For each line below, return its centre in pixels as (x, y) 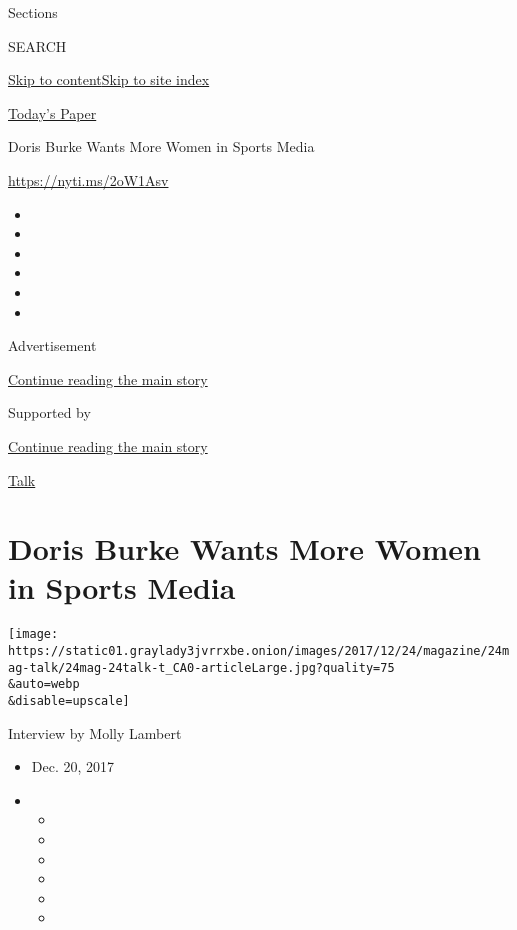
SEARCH (37, 45)
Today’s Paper (52, 112)
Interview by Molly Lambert (95, 732)
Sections (33, 12)
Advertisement (52, 345)
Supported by (49, 412)
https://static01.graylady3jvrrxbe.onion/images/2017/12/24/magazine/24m (259, 651)
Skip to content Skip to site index (109, 79)
